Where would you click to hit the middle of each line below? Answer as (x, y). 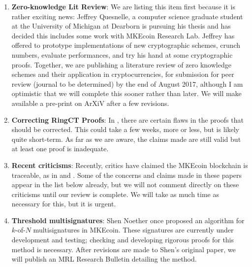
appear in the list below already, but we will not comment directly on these (125, 184)
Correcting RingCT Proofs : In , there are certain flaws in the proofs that (128, 119)
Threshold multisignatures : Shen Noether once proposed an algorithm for (128, 220)
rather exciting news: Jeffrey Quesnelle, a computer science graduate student (127, 16)
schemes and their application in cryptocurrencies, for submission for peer (123, 74)
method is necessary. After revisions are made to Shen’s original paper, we (124, 249)
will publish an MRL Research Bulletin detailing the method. (104, 259)
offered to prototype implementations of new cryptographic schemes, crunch (126, 45)
